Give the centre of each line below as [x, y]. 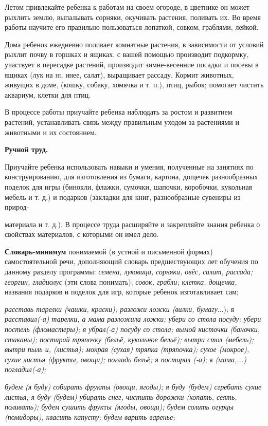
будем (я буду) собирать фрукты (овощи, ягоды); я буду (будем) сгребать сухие [133, 386]
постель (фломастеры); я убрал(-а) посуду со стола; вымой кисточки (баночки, [132, 329]
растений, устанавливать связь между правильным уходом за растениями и [122, 122]
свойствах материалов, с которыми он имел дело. [82, 234]
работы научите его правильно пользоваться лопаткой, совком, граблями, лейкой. [132, 27]
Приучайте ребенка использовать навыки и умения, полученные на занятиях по [129, 166]
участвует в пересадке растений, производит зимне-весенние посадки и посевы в [132, 64]
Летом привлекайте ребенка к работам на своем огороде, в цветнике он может [127, 7]
